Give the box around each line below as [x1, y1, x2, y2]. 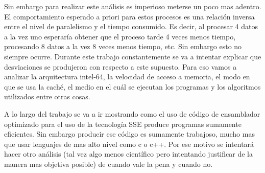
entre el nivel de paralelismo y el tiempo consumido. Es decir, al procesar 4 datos [4, 21, 258, 32]
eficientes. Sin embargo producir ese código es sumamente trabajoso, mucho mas [4, 128, 255, 139]
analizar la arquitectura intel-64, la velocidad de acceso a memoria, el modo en [4, 71, 250, 82]
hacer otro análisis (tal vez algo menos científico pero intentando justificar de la [4, 148, 253, 159]
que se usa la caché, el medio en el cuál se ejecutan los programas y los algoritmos [4, 81, 261, 92]
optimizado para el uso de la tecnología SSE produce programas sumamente [4, 118, 242, 129]
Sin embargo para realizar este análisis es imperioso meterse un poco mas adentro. [4, 1, 261, 11]
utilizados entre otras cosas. [4, 91, 90, 102]
